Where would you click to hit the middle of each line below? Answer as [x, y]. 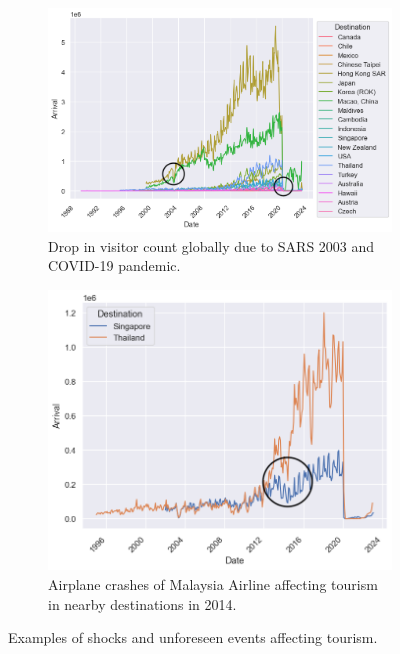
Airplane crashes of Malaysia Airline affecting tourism [213, 583]
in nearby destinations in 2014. [142, 603]
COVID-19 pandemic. [114, 265]
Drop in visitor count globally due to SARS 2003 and [211, 245]
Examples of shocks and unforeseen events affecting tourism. [193, 637]
